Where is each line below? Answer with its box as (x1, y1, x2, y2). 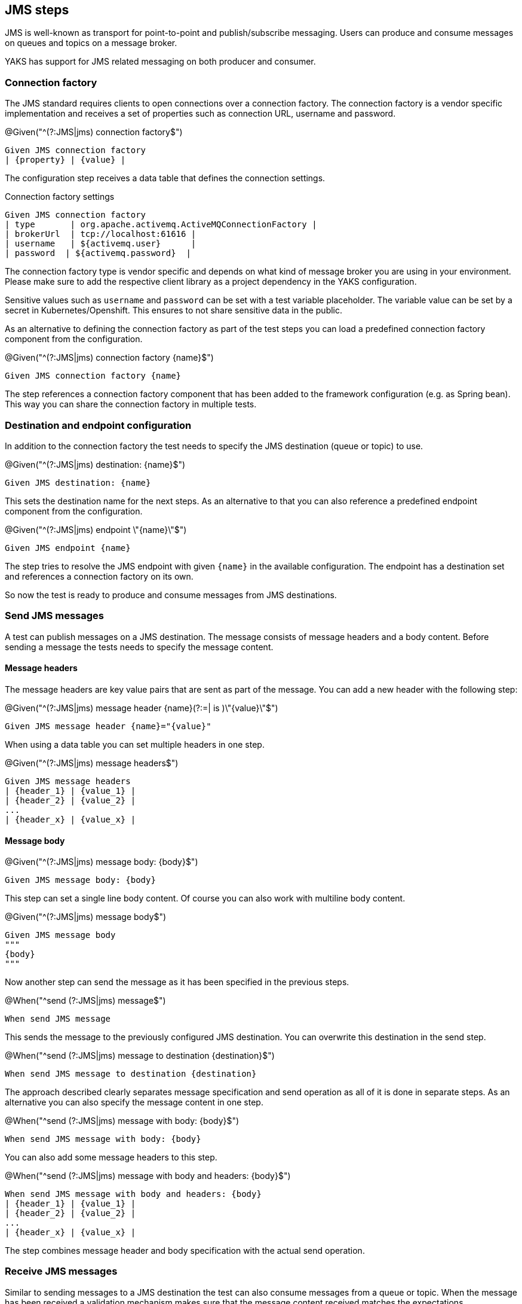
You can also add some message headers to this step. (5, 1152, 217, 1163)
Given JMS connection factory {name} (5, 371, 182, 381)
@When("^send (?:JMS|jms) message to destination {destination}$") (5, 1050, 275, 1061)
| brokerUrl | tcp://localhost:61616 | (5, 229, 196, 239)
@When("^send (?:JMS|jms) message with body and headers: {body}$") (5, 1171, 291, 1181)
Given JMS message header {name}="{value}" (5, 721, 211, 731)
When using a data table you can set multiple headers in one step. (5, 739, 265, 750)
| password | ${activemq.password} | (5, 248, 191, 258)
